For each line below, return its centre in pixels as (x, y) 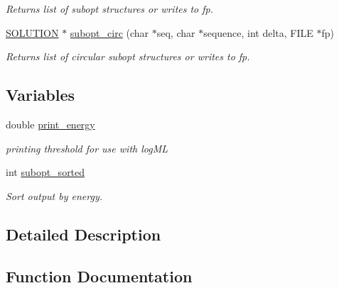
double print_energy (50, 124)
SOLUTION (32, 32)
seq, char (176, 32)
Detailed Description (84, 234)
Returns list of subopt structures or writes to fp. (110, 9)
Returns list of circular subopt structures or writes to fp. (128, 56)
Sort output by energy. (54, 195)
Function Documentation (99, 276)
